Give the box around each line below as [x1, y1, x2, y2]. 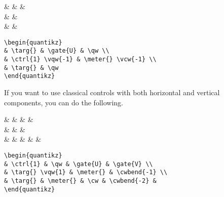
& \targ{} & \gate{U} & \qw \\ [4, 47, 109, 55]
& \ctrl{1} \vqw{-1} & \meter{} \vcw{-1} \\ [4, 56, 157, 63]
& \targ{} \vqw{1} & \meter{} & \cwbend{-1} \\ [4, 169, 168, 176]
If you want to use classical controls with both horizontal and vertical [4, 87, 220, 98]
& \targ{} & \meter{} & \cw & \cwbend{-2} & [4, 177, 157, 184]
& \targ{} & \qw [4, 64, 59, 71]
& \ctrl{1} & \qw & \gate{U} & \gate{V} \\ [4, 160, 153, 168]
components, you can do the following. [4, 97, 123, 107]
